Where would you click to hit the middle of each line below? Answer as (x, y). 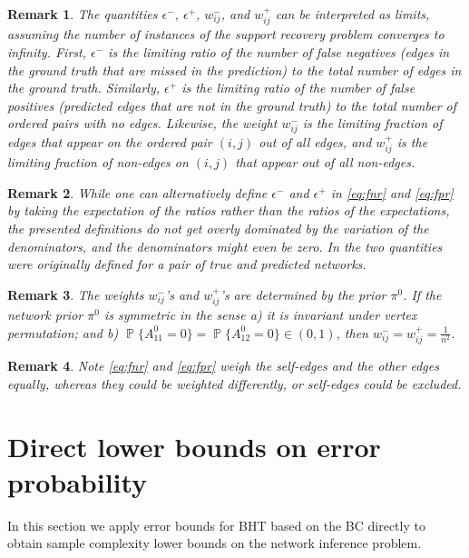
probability (78, 481)
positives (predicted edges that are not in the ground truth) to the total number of (232, 105)
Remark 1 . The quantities (83, 14)
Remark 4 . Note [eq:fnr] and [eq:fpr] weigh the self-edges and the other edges (223, 366)
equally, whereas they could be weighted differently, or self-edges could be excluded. (234, 383)
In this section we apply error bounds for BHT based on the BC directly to (216, 525)
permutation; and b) (63, 332)
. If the (422, 294)
